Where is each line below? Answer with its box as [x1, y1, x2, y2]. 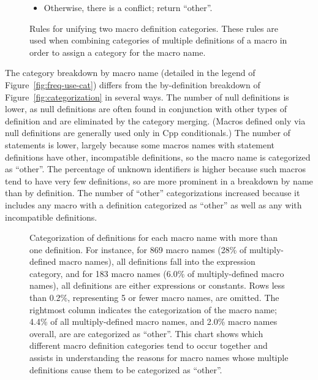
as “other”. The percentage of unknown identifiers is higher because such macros [5, 162, 306, 175]
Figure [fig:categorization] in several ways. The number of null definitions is [5, 90, 289, 103]
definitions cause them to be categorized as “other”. [29, 363, 222, 376]
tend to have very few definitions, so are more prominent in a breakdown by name [5, 174, 313, 187]
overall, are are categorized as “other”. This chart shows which [29, 327, 263, 340]
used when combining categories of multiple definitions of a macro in [29, 34, 287, 47]
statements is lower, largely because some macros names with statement [5, 138, 275, 151]
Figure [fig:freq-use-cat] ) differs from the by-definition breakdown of [5, 78, 260, 91]
